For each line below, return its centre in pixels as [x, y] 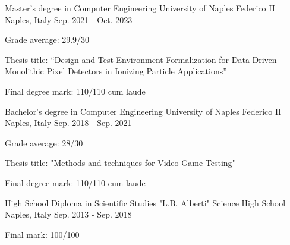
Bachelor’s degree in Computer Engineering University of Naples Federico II [143, 111]
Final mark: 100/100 [42, 234]
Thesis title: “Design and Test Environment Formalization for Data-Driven [141, 59]
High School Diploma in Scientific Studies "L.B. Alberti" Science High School [145, 202]
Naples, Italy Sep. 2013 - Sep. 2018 [68, 214]
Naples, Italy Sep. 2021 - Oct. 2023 [69, 19]
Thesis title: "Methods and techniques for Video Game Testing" [120, 163]
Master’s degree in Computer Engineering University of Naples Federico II [140, 8]
